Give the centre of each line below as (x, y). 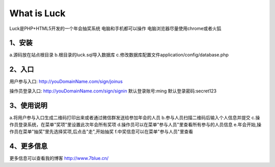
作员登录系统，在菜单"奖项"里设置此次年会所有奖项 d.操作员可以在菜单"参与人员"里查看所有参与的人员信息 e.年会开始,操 (135, 125)
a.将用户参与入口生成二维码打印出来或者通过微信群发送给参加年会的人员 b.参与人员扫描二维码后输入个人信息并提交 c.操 (135, 117)
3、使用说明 (29, 105)
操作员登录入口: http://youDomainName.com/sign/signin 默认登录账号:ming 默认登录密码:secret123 (113, 91)
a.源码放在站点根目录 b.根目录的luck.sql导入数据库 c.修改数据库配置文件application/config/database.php (119, 55)
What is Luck (37, 13)
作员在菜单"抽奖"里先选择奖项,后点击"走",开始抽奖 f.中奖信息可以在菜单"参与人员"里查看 (101, 131)
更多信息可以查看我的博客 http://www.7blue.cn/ (59, 158)
